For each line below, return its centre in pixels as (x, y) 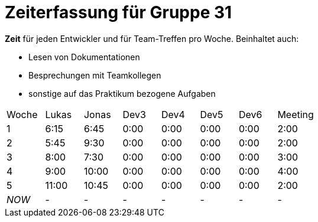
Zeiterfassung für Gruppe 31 (119, 12)
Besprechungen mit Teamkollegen (95, 75)
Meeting (296, 114)
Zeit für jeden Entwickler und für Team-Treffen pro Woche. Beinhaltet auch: (152, 38)
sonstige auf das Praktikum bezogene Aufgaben (122, 93)
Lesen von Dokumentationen (84, 57)
